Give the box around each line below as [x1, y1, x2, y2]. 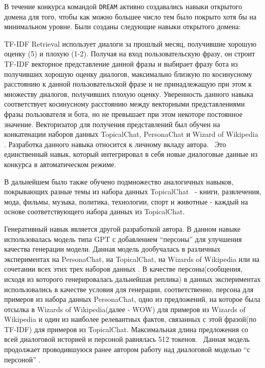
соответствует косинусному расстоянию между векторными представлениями [4, 98, 245, 109]
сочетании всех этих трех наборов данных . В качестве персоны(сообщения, [4, 263, 243, 274]
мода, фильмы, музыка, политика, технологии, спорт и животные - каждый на [4, 196, 248, 207]
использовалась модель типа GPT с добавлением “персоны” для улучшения [4, 233, 242, 244]
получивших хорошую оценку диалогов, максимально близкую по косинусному [4, 68, 253, 79]
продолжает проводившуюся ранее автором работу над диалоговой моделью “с [4, 344, 251, 355]
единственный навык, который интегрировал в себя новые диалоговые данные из [4, 149, 258, 159]
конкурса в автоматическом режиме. [4, 158, 116, 169]
